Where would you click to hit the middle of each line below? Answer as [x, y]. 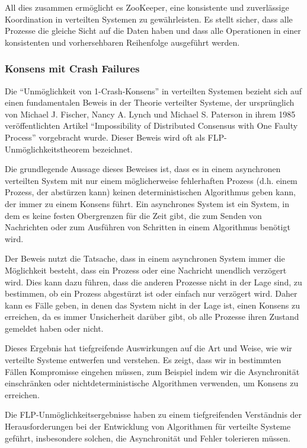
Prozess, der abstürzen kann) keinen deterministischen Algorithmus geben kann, [150, 192]
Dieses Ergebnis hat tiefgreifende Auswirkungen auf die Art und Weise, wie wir [148, 348]
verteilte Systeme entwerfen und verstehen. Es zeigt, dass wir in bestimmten [143, 360]
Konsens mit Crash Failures [72, 69]
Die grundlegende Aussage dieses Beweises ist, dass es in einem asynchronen [143, 169]
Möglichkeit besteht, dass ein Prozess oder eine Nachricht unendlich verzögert [146, 270]
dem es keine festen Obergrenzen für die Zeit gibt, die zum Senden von [133, 215]
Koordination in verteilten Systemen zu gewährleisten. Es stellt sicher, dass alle [149, 19]
